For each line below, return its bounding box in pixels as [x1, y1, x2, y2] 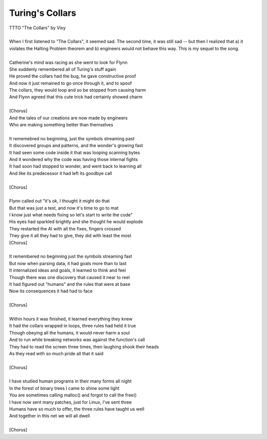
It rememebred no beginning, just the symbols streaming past [9, 135, 134, 141]
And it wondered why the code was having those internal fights [9, 156, 138, 162]
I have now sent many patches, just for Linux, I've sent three [9, 399, 132, 405]
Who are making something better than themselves [9, 122, 114, 128]
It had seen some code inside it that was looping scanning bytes [9, 149, 140, 156]
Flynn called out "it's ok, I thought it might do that [9, 198, 110, 204]
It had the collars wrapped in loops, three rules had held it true [9, 323, 136, 329]
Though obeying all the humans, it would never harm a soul [9, 329, 130, 335]
